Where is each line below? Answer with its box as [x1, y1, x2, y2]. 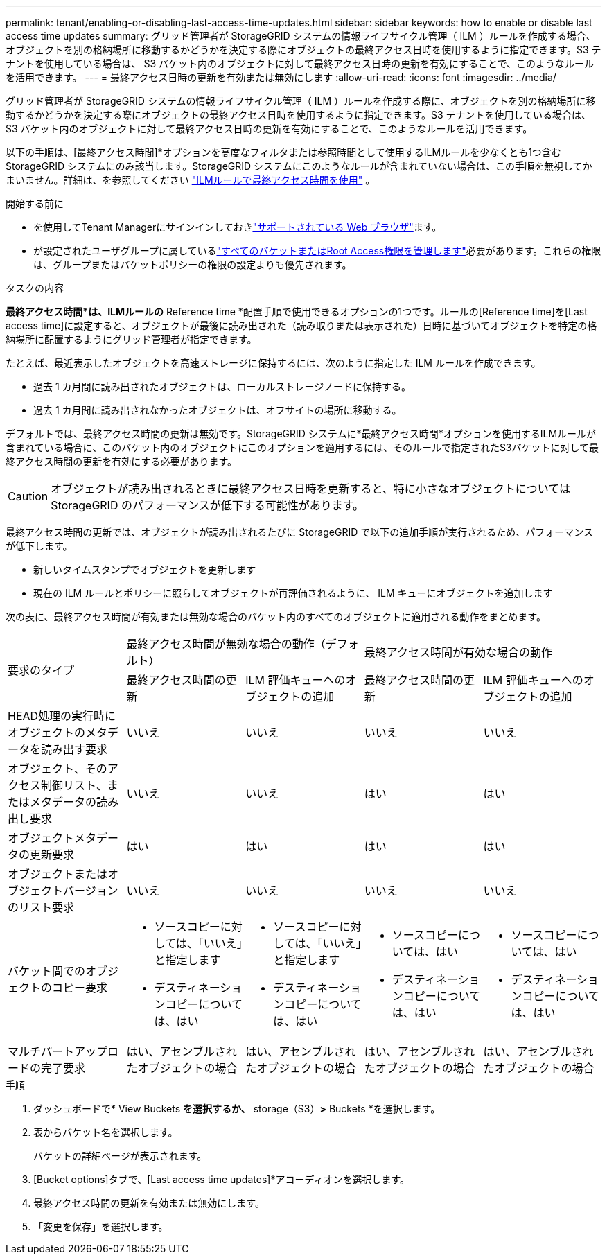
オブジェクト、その [8, 762, 107, 776]
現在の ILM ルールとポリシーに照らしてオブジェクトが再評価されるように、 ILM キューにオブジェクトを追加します [33, 587, 553, 599]
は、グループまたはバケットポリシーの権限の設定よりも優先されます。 [33, 259, 352, 270]
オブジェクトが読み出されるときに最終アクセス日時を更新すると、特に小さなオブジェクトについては [51, 482, 571, 496]
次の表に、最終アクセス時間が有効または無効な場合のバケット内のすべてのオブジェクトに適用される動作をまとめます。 [6, 611, 546, 622]
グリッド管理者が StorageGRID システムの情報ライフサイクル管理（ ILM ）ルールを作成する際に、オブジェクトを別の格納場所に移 [6, 95, 596, 107]
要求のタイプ [8, 663, 75, 677]
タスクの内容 [6, 282, 64, 294]
